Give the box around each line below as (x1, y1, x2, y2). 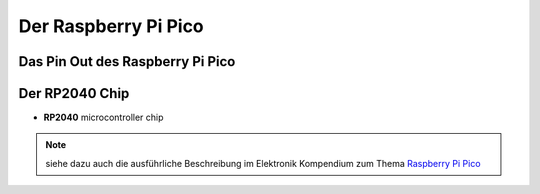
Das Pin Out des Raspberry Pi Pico (18, 53, 236, 70)
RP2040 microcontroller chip (43, 111, 164, 124)
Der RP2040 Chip (18, 85, 130, 102)
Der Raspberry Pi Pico (18, 15, 204, 37)
